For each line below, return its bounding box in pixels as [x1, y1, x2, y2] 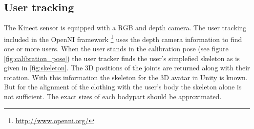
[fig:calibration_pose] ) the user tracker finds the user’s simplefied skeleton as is [4, 53, 240, 63]
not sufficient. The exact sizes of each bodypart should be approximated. [4, 91, 222, 102]
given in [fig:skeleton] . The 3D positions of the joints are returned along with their [4, 63, 250, 73]
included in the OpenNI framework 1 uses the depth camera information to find [4, 32, 242, 44]
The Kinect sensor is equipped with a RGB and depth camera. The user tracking [4, 22, 247, 33]
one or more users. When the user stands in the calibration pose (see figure [4, 43, 229, 54]
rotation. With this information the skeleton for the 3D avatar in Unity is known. [4, 72, 248, 82]
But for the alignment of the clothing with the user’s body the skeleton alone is [4, 82, 242, 92]
